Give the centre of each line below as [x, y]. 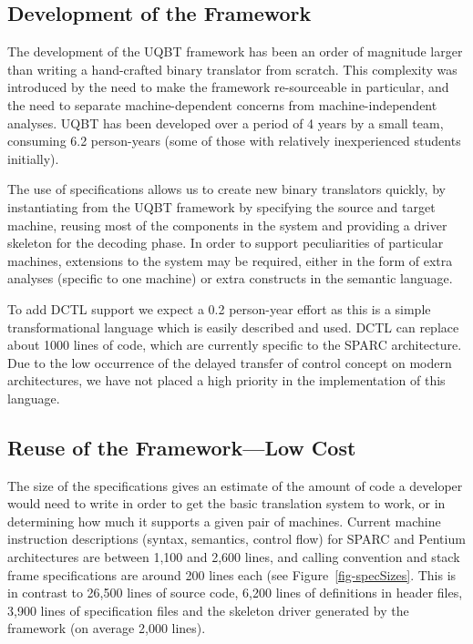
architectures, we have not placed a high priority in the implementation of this [226, 380]
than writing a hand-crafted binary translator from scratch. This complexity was [232, 69]
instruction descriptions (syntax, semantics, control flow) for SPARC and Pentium [236, 539]
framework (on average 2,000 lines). [107, 628]
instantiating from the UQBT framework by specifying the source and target [221, 206]
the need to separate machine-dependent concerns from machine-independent [222, 104]
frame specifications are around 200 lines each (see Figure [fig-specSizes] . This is [232, 574]
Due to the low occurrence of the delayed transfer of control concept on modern [230, 362]
